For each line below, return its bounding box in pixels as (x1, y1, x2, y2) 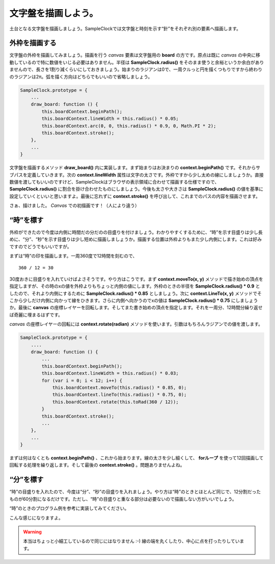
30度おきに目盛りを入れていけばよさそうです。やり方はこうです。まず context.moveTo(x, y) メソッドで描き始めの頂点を (9, 276, 263, 282)
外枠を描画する (9, 39, 57, 47)
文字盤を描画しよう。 (9, 8, 99, 19)
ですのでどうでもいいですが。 (9, 243, 72, 249)
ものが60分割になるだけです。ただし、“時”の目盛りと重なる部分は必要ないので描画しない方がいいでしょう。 (9, 496, 237, 502)
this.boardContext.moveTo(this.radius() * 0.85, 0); (52, 384, 187, 390)
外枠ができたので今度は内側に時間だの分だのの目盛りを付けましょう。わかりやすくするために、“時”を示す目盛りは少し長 (9, 229, 263, 235)
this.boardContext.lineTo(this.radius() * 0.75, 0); (52, 392, 187, 398)
